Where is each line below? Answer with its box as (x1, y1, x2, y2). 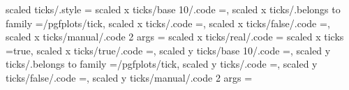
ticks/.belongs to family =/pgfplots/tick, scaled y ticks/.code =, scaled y (6, 57, 318, 71)
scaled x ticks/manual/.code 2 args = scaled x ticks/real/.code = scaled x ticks (6, 29, 344, 44)
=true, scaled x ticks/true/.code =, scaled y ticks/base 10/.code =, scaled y (6, 43, 331, 57)
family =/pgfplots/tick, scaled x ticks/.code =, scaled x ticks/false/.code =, (6, 15, 330, 30)
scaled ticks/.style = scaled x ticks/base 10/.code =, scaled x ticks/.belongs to (6, 2, 341, 16)
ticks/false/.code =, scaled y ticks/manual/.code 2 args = (6, 70, 253, 84)
